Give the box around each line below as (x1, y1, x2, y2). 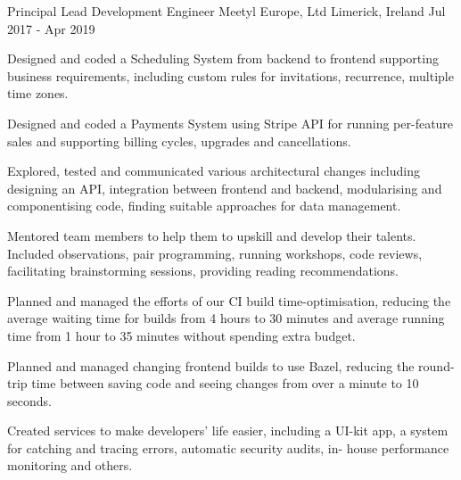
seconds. (7, 391, 52, 410)
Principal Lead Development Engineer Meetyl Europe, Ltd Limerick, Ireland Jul (7, 2, 446, 20)
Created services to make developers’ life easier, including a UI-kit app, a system (7, 421, 449, 440)
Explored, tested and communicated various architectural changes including (7, 161, 420, 180)
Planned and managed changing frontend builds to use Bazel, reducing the (7, 356, 415, 375)
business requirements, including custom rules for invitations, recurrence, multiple (7, 66, 454, 85)
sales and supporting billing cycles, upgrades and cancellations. (7, 131, 351, 150)
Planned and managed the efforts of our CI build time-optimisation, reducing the (7, 291, 451, 310)
